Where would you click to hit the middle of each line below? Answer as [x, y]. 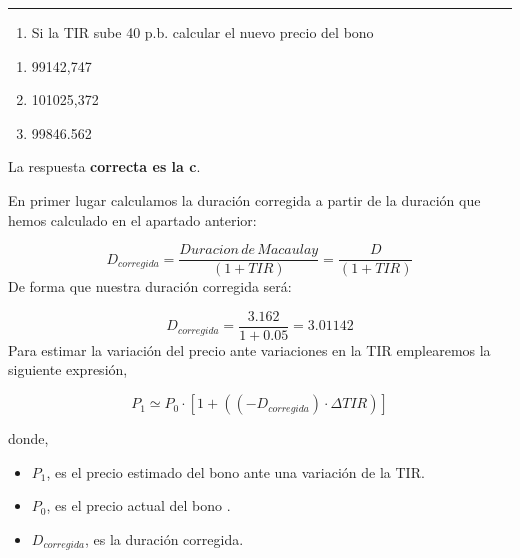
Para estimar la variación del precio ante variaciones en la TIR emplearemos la [249, 349]
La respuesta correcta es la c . [104, 166]
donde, [28, 438]
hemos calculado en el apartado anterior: [132, 219]
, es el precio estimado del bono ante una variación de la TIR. [235, 471]
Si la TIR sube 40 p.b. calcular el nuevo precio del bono [202, 32]
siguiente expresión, [68, 369]
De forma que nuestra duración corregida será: [150, 286]
